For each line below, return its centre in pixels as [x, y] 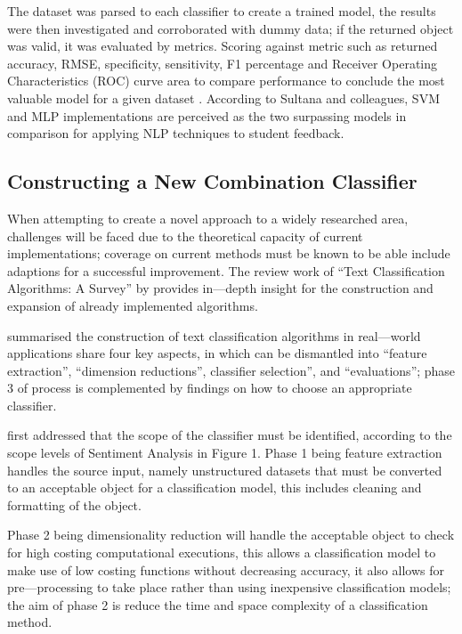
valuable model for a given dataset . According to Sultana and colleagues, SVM [223, 98]
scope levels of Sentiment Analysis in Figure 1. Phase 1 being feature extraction [225, 453]
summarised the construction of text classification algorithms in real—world [214, 335]
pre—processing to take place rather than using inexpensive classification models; [229, 587]
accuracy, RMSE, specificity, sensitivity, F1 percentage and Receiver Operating [223, 63]
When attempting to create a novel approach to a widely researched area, [208, 218]
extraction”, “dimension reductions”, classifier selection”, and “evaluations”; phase [231, 370]
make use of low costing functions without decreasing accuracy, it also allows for [226, 569]
